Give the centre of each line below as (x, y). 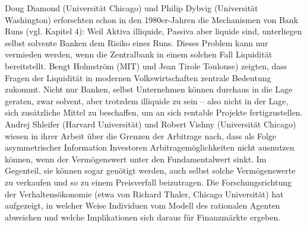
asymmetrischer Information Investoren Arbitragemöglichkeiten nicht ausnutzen (150, 147)
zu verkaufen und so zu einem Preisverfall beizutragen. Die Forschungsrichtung (148, 182)
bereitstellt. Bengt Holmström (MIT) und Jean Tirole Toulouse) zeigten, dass (146, 65)
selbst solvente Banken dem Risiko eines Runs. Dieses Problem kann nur (137, 42)
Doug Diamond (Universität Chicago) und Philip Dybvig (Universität (132, 8)
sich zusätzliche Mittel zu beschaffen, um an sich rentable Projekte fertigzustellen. (154, 112)
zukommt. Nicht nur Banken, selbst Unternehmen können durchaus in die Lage (149, 89)
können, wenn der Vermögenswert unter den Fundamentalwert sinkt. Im (136, 159)
